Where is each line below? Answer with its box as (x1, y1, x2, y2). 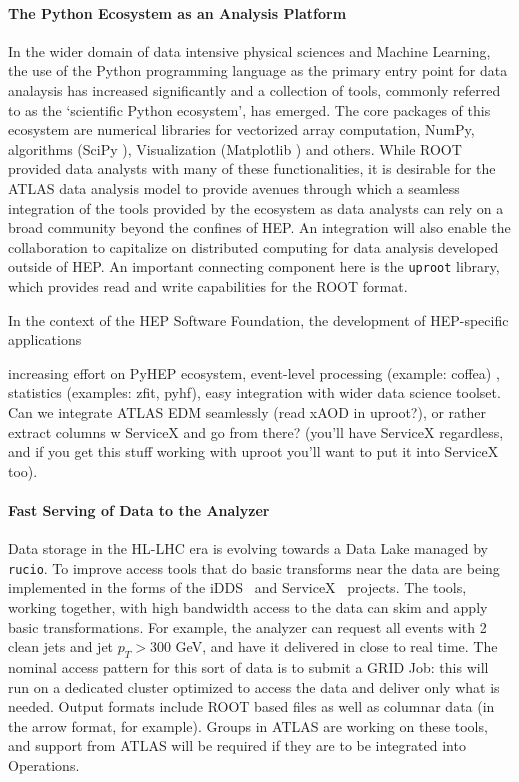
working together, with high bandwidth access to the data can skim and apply (8, 596, 488, 617)
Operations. (8, 754, 80, 775)
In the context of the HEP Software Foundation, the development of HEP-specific (8, 309, 509, 330)
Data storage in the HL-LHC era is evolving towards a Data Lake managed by (8, 538, 488, 559)
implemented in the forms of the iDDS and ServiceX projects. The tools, (8, 577, 467, 598)
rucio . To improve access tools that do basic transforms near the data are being (8, 557, 500, 578)
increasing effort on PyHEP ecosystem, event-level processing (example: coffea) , (8, 362, 500, 383)
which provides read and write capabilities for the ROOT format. (8, 275, 408, 296)
